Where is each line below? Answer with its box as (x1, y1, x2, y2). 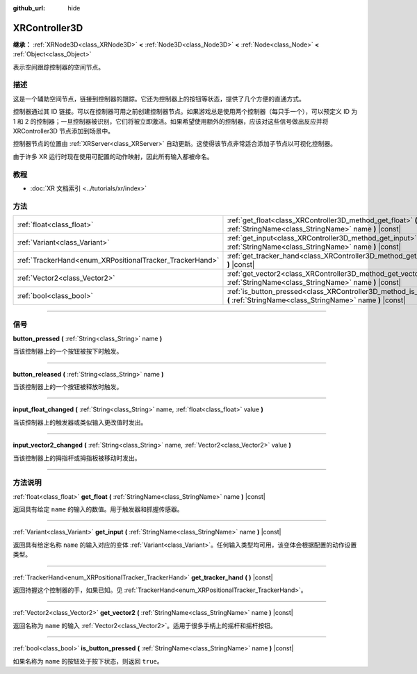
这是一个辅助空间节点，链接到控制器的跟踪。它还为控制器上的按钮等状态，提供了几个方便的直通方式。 (13, 94, 305, 103)
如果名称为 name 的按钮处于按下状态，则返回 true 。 (13, 657, 163, 665)
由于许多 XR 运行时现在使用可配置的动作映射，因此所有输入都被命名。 (13, 152, 213, 161)
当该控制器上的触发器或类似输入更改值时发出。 (13, 418, 147, 427)
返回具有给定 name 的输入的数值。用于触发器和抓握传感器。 (13, 505, 183, 513)
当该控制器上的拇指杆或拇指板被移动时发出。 (13, 454, 141, 462)
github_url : (13, 4, 45, 12)
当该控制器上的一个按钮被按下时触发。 (13, 347, 123, 356)
